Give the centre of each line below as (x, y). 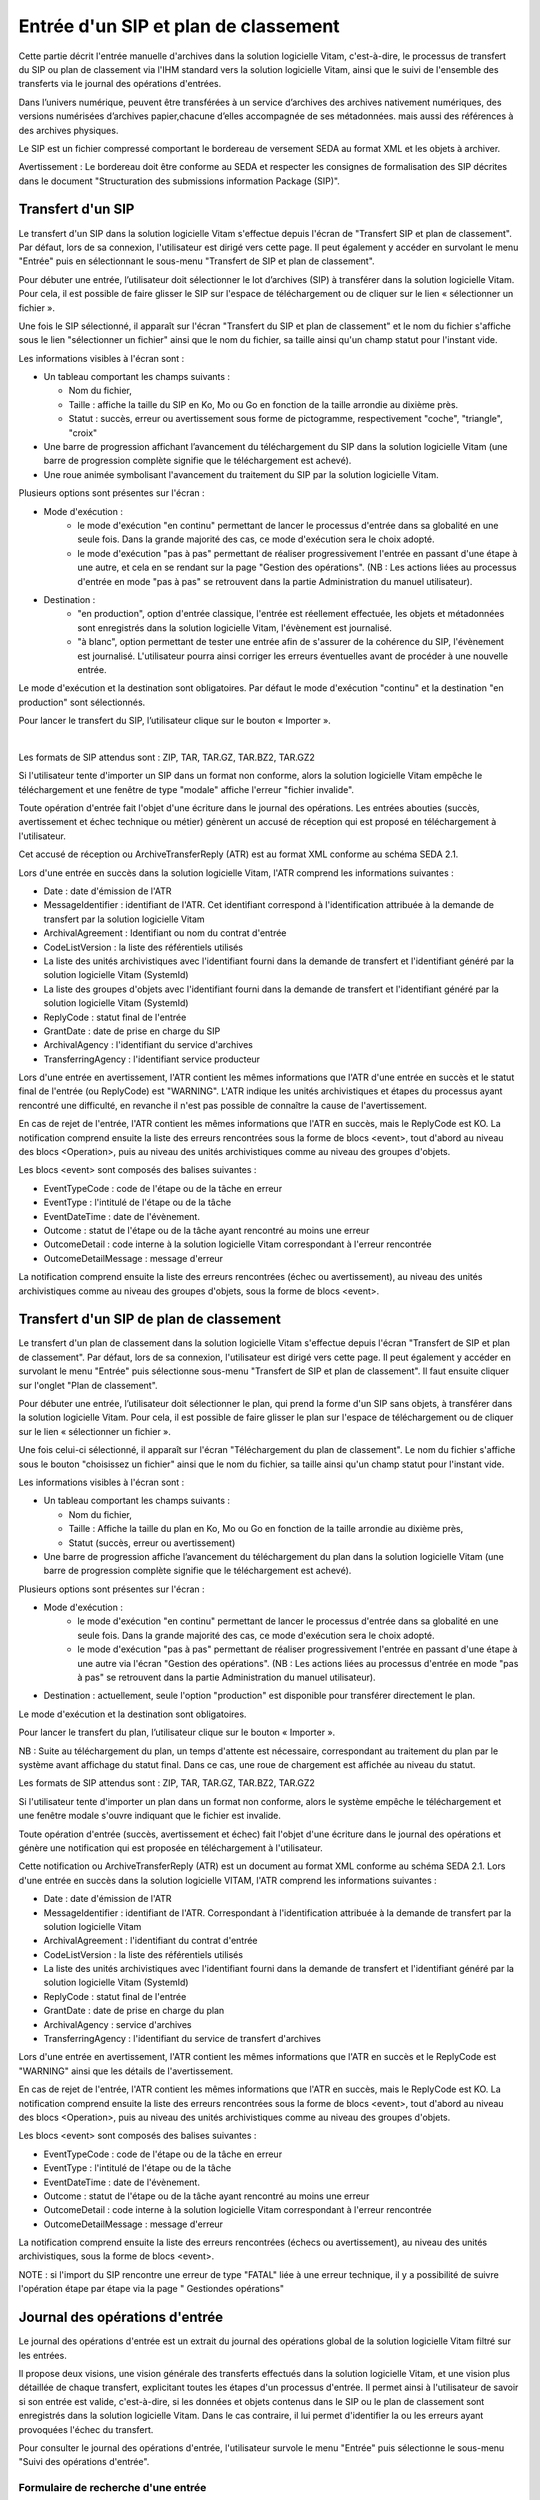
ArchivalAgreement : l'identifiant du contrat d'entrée (151, 1941)
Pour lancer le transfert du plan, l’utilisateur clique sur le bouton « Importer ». (177, 1732)
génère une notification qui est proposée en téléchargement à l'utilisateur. (171, 1847)
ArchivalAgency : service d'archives (117, 2024)
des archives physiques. (68, 130)
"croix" (83, 432)
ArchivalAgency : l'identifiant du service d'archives (148, 1045)
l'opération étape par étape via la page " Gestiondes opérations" (151, 2289)
